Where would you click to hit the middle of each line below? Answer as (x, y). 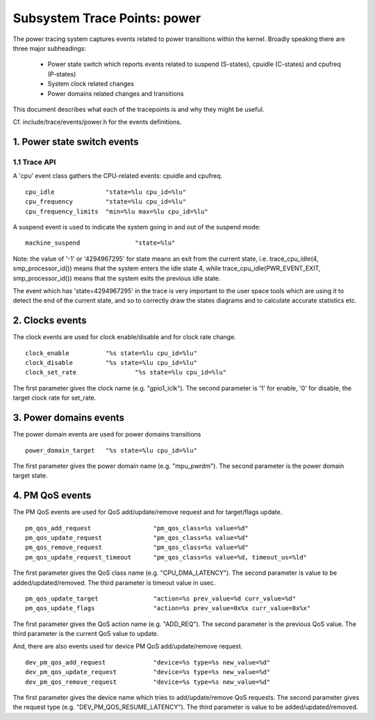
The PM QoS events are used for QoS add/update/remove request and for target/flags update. (148, 512)
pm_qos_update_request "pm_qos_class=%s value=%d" (137, 538)
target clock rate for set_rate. (55, 398)
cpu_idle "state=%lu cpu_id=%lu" (106, 192)
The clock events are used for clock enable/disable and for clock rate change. (124, 337)
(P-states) (62, 74)
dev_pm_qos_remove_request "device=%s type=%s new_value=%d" (148, 682)
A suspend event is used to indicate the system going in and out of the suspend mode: (137, 227)
